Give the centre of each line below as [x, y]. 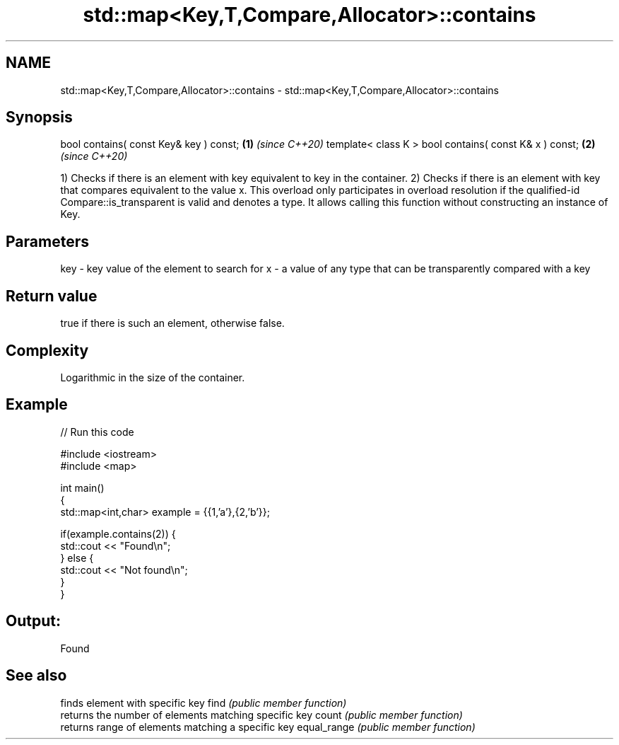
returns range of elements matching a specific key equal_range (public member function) [268, 727]
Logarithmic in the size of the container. [153, 377]
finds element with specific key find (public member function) [204, 703]
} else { [77, 558]
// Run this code [97, 432]
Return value [52, 296]
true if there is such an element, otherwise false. [172, 323]
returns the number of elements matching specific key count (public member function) [261, 715]
